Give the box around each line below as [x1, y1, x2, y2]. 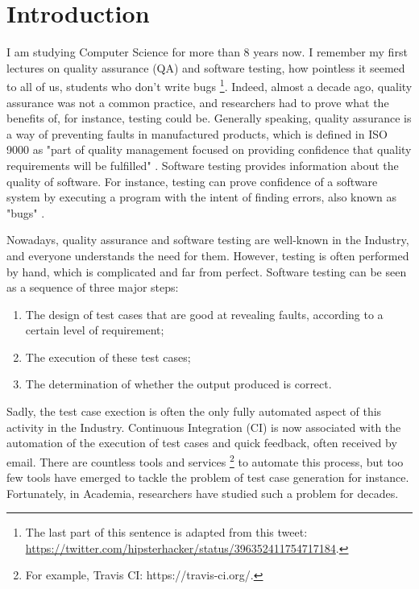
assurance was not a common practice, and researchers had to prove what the [6, 93, 389, 110]
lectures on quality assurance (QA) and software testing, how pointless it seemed [6, 59, 405, 76]
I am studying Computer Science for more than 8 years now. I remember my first [6, 44, 408, 60]
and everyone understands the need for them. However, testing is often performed [6, 247, 409, 263]
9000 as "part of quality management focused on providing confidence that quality [6, 141, 412, 158]
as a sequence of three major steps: [6, 279, 179, 296]
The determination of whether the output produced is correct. [25, 375, 332, 392]
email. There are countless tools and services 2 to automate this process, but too [6, 450, 404, 470]
